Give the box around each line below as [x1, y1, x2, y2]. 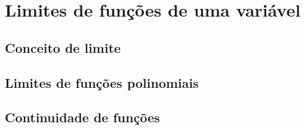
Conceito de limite [5, 38, 121, 56]
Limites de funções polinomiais [5, 73, 199, 91]
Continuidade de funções [5, 108, 160, 126]
